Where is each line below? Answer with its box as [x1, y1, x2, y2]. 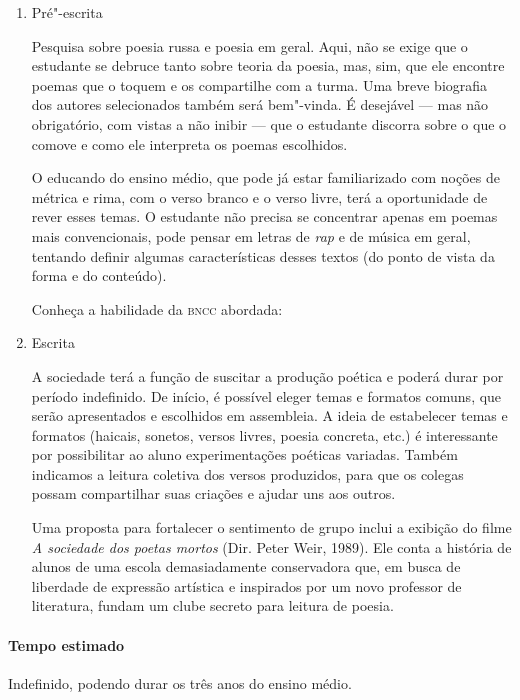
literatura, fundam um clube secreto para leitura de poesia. [31, 595, 394, 616]
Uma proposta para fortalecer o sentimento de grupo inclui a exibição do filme [31, 517, 512, 538]
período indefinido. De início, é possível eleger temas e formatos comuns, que [31, 385, 502, 406]
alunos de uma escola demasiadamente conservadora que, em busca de [31, 556, 461, 577]
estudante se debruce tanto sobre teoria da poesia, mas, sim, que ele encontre [31, 55, 505, 76]
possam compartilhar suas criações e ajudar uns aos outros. [31, 483, 396, 504]
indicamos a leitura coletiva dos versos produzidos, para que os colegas [31, 463, 464, 484]
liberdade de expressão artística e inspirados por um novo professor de [31, 575, 462, 596]
